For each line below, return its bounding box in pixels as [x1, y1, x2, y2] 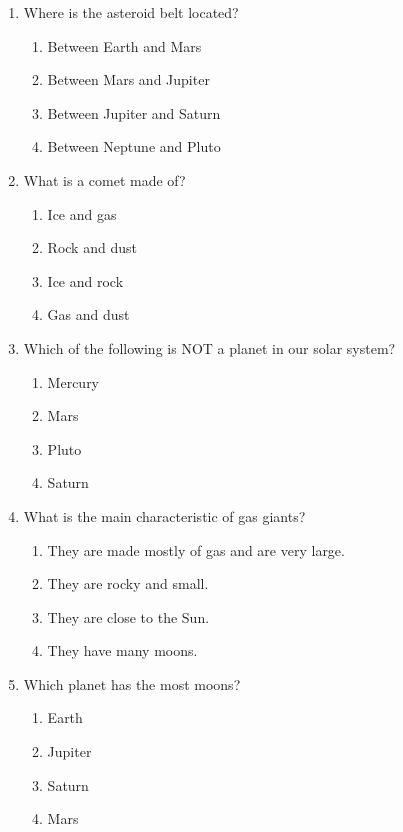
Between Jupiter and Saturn [47, 102, 221, 123]
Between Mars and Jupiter [47, 69, 210, 90]
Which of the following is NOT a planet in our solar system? [23, 337, 396, 358]
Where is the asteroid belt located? [23, 2, 239, 22]
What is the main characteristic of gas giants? [23, 505, 306, 526]
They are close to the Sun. [47, 606, 210, 627]
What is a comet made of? [23, 169, 186, 190]
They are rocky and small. [47, 573, 209, 594]
